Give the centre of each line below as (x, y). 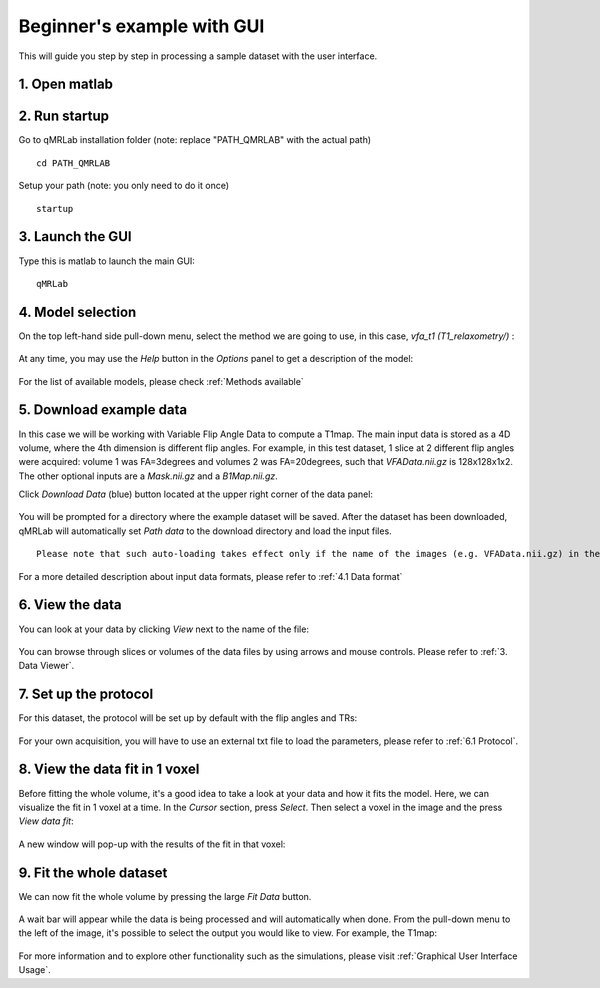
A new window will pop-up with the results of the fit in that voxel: (152, 844)
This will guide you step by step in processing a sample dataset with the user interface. (198, 56)
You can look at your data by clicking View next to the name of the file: (164, 629)
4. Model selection (77, 311)
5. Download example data (103, 410)
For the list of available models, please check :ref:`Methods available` (161, 381)
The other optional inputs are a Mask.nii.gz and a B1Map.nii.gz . (148, 476)
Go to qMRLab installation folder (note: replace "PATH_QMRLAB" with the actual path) (195, 140)
